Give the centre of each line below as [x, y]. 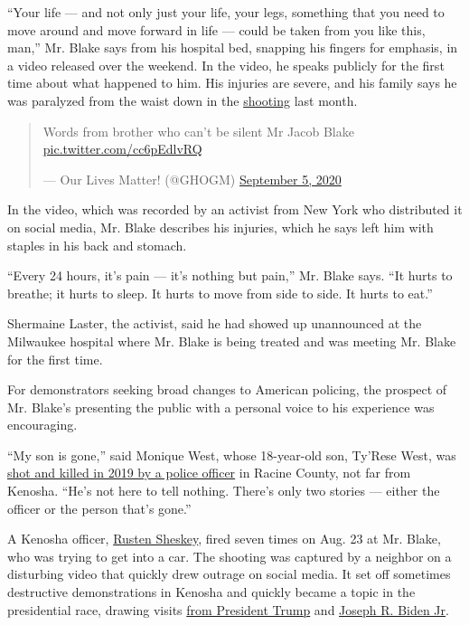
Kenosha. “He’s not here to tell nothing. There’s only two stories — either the [224, 491]
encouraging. [42, 425]
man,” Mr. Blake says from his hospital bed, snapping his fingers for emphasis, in [233, 47]
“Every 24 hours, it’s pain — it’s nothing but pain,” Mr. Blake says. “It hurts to [230, 275]
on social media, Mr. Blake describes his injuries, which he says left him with [220, 227]
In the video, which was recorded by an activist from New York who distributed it [235, 209]
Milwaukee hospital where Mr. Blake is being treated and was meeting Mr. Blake [232, 341]
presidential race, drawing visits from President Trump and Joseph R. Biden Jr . [228, 609]
